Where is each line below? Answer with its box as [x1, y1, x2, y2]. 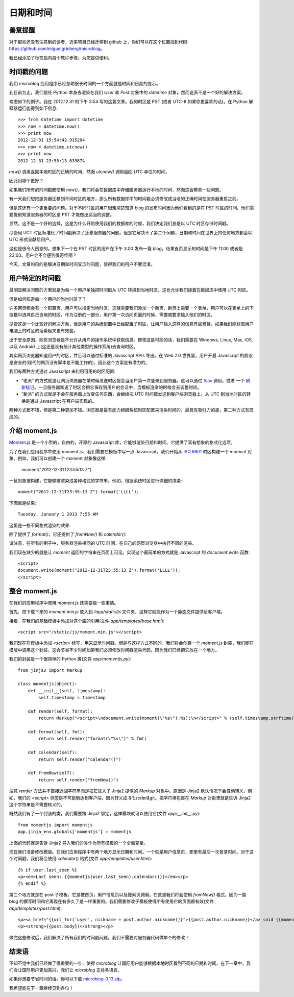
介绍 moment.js [9, 427, 57, 435]
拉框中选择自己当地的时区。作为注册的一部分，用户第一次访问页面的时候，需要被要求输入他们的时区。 [9, 312, 215, 318]
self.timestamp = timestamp [38, 695, 106, 701]
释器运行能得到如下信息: [9, 105, 58, 111]
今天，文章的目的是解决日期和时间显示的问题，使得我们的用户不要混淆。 [9, 261, 155, 267]
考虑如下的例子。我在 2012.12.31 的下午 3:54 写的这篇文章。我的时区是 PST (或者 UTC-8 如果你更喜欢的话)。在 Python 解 [9, 98, 253, 104]
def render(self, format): [27, 708, 93, 714]
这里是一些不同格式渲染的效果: [9, 522, 71, 528]
